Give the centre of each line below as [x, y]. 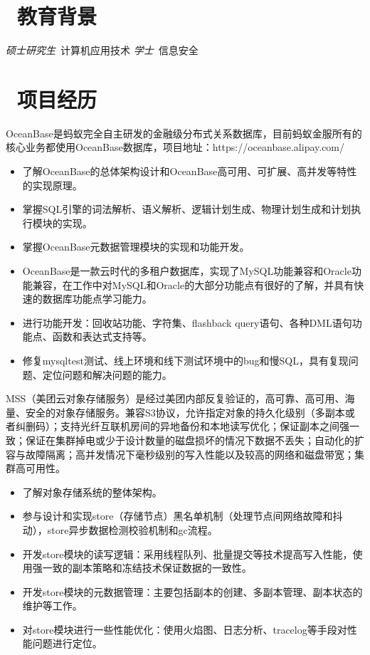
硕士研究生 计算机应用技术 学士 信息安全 [102, 50]
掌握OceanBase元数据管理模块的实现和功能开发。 [136, 247]
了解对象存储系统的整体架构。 [92, 492]
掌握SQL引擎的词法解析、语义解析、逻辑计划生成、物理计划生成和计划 [187, 209]
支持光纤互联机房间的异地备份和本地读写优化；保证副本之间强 [205, 426]
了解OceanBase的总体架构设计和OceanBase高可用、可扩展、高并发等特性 [190, 171]
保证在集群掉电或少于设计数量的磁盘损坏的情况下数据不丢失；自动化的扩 [195, 440]
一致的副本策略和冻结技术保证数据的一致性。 [147, 568]
